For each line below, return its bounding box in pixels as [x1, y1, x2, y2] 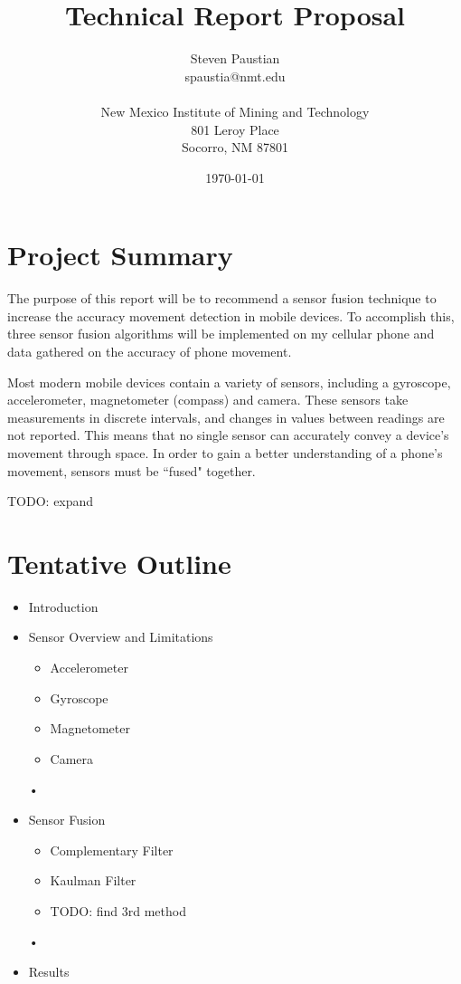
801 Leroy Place [191, 119, 279, 139]
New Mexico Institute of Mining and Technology [100, 101, 370, 120]
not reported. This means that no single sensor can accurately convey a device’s [7, 425, 449, 444]
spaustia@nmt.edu [184, 66, 286, 85]
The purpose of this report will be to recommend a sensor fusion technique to [7, 289, 437, 308]
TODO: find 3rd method [50, 901, 186, 920]
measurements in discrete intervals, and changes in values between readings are [7, 407, 445, 426]
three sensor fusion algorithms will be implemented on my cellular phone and [7, 324, 435, 343]
